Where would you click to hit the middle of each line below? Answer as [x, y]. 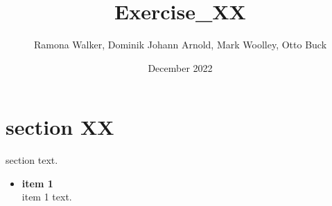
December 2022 [180, 67]
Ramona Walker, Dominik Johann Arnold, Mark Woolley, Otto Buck [180, 45]
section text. [32, 160]
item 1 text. [47, 197]
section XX [60, 127]
